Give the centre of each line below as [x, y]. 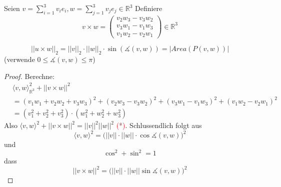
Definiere [149, 8]
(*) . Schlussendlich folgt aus [159, 125]
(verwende [19, 59]
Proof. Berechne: [29, 76]
